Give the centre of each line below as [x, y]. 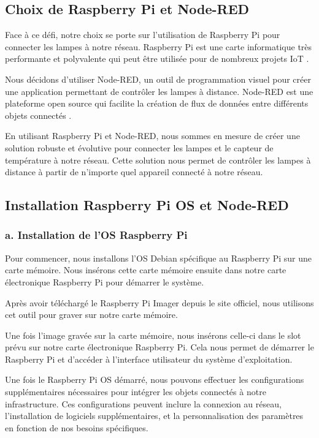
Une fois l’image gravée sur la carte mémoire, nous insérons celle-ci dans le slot [153, 335]
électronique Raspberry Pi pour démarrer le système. [105, 281]
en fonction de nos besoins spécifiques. [77, 427]
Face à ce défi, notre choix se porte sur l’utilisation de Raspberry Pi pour [143, 35]
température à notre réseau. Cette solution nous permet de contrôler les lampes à [158, 160]
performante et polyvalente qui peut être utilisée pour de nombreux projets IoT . [157, 59]
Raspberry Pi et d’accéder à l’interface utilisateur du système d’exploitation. [149, 359]
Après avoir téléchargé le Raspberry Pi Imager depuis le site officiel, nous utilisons [159, 302]
